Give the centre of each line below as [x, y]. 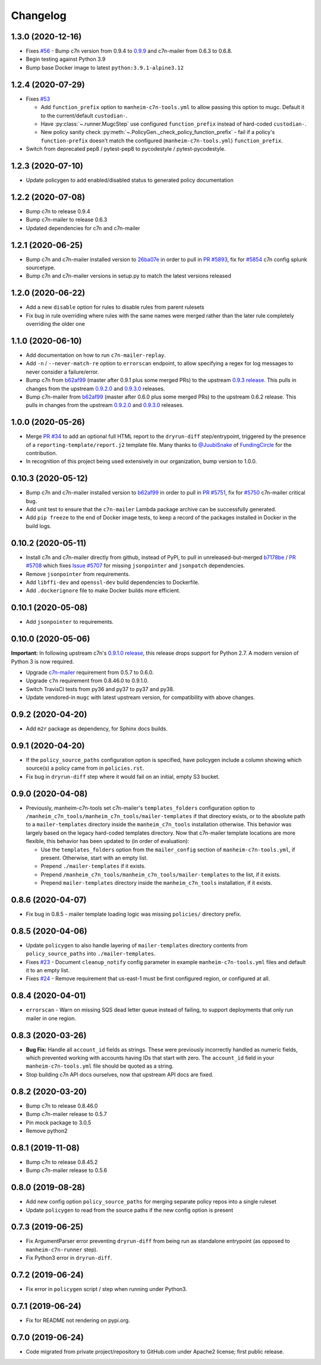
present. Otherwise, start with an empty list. [94, 857]
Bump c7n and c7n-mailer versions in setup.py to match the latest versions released [128, 276]
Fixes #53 [38, 99]
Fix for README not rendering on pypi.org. [78, 1320]
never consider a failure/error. [62, 372]
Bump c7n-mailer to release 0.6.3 [67, 220]
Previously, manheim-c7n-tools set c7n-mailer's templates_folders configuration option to [140, 808]
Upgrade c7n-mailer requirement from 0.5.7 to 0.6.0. [90, 672]
